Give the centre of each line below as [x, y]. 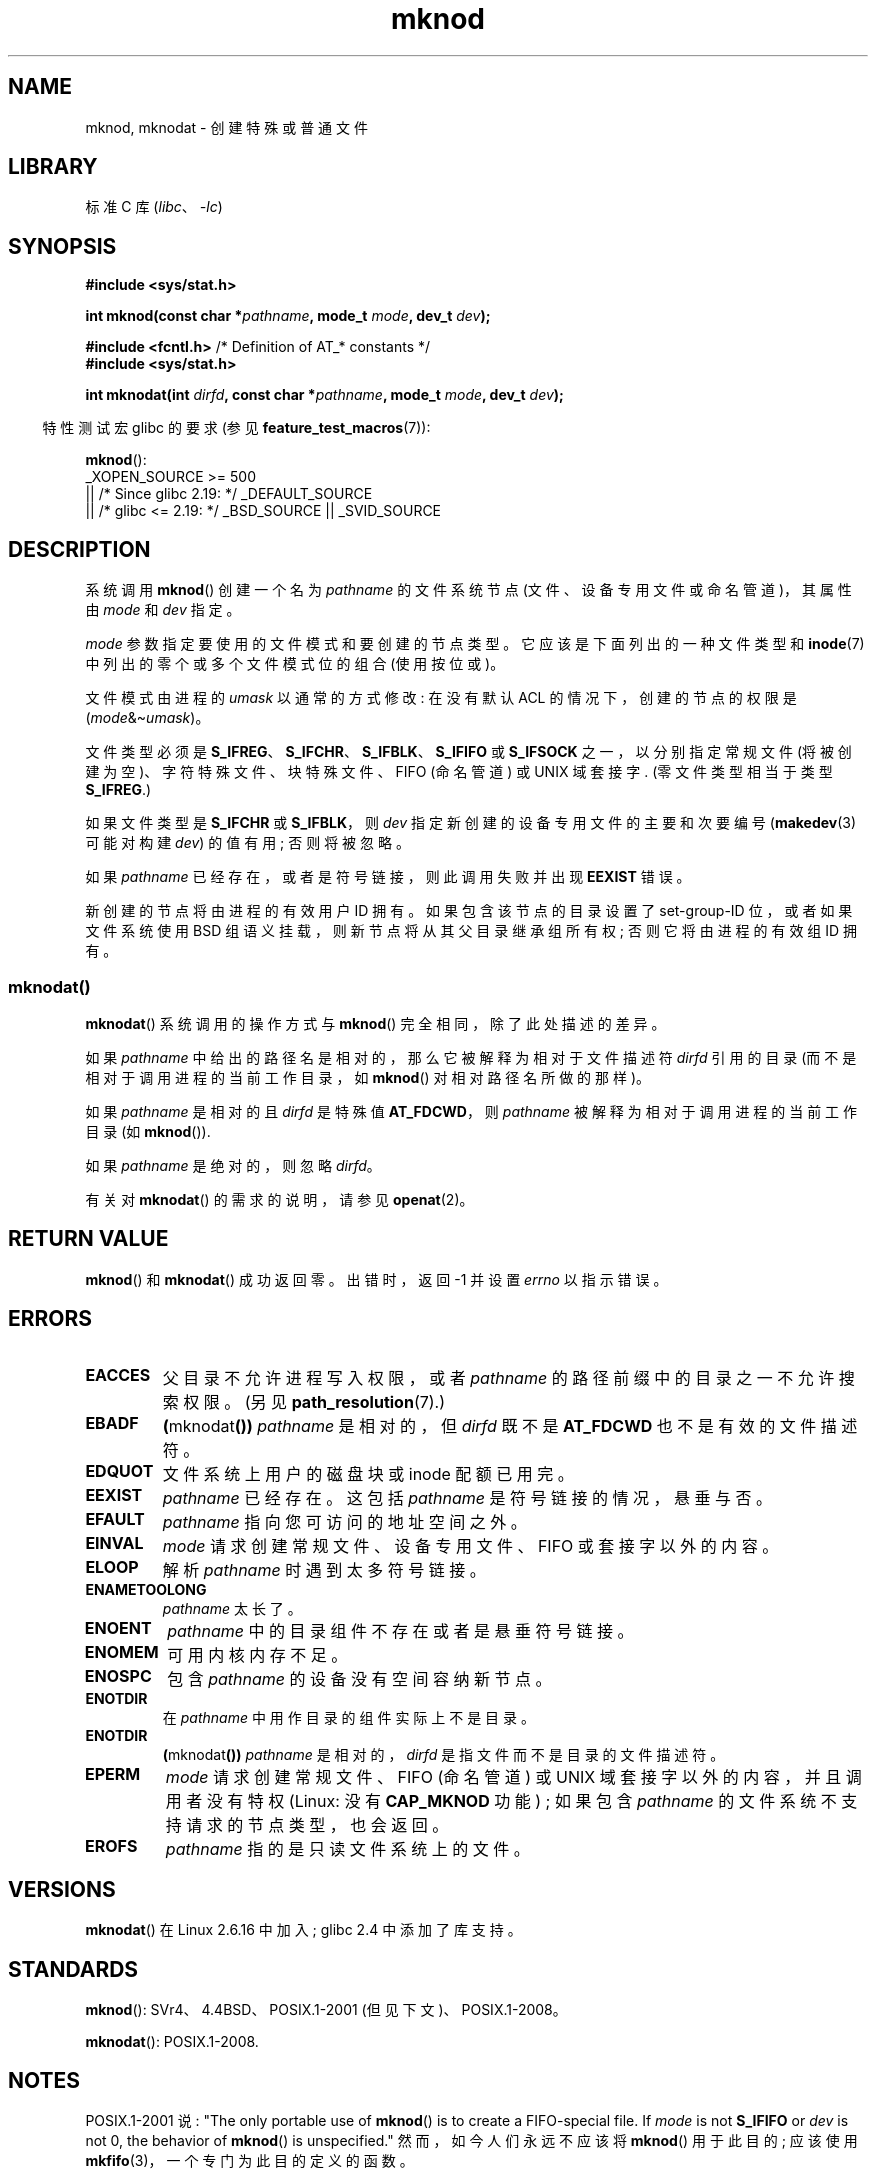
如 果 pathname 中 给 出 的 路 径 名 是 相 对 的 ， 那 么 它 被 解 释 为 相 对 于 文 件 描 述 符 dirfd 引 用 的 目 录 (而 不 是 [471, 1057]
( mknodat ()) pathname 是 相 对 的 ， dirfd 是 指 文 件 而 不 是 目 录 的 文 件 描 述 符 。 [443, 1754]
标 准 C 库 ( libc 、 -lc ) [154, 207]
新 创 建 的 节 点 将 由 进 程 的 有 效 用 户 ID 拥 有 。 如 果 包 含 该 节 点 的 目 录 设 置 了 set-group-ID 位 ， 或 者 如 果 [469, 911]
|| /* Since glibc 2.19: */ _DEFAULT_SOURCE [229, 494]
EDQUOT [119, 1470]
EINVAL [114, 1542]
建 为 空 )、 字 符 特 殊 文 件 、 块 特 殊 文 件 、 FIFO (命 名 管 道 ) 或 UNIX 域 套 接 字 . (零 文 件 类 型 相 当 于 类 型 [459, 772]
